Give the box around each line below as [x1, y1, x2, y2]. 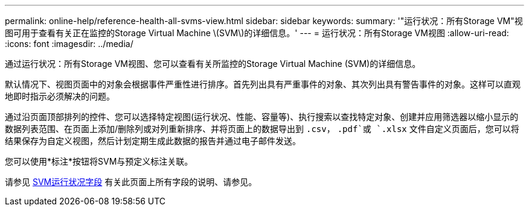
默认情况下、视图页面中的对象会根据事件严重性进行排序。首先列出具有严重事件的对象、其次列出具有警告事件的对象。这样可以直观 [5, 79, 521, 89]
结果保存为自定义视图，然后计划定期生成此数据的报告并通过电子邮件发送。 [5, 136, 301, 146]
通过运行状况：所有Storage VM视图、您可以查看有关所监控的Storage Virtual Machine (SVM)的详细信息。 [5, 58, 421, 69]
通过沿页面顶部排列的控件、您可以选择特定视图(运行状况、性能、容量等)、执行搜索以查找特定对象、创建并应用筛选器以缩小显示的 [5, 112, 519, 122]
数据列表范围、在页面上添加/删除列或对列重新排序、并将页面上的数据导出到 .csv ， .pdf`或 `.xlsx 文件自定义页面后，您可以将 [5, 124, 519, 134]
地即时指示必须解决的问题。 [5, 91, 115, 101]
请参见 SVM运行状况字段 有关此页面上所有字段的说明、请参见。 [5, 177, 257, 187]
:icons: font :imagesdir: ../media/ [5, 39, 133, 49]
